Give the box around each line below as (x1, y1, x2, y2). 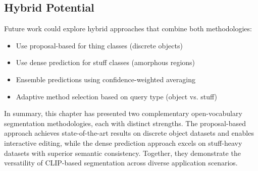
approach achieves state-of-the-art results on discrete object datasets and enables (4, 128, 254, 138)
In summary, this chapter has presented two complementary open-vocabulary (4, 108, 242, 119)
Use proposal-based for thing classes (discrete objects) (16, 40, 183, 50)
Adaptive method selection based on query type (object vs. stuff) (16, 91, 217, 101)
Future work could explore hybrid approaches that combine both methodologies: (4, 23, 252, 34)
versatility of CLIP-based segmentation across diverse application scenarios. (4, 157, 238, 168)
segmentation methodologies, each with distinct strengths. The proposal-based (4, 118, 246, 128)
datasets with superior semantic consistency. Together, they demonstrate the (4, 147, 241, 158)
